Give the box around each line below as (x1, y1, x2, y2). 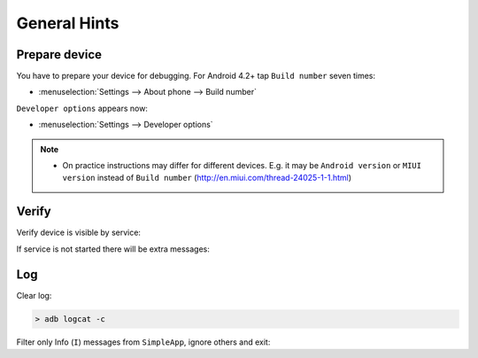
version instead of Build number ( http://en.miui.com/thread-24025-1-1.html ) (62, 173, 352, 183)
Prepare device (16, 47, 102, 62)
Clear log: (16, 290, 52, 300)
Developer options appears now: (16, 103, 148, 113)
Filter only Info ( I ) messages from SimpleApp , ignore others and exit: (16, 337, 271, 347)
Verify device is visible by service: (16, 227, 142, 238)
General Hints (16, 13, 119, 33)
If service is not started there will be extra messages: (16, 244, 210, 254)
